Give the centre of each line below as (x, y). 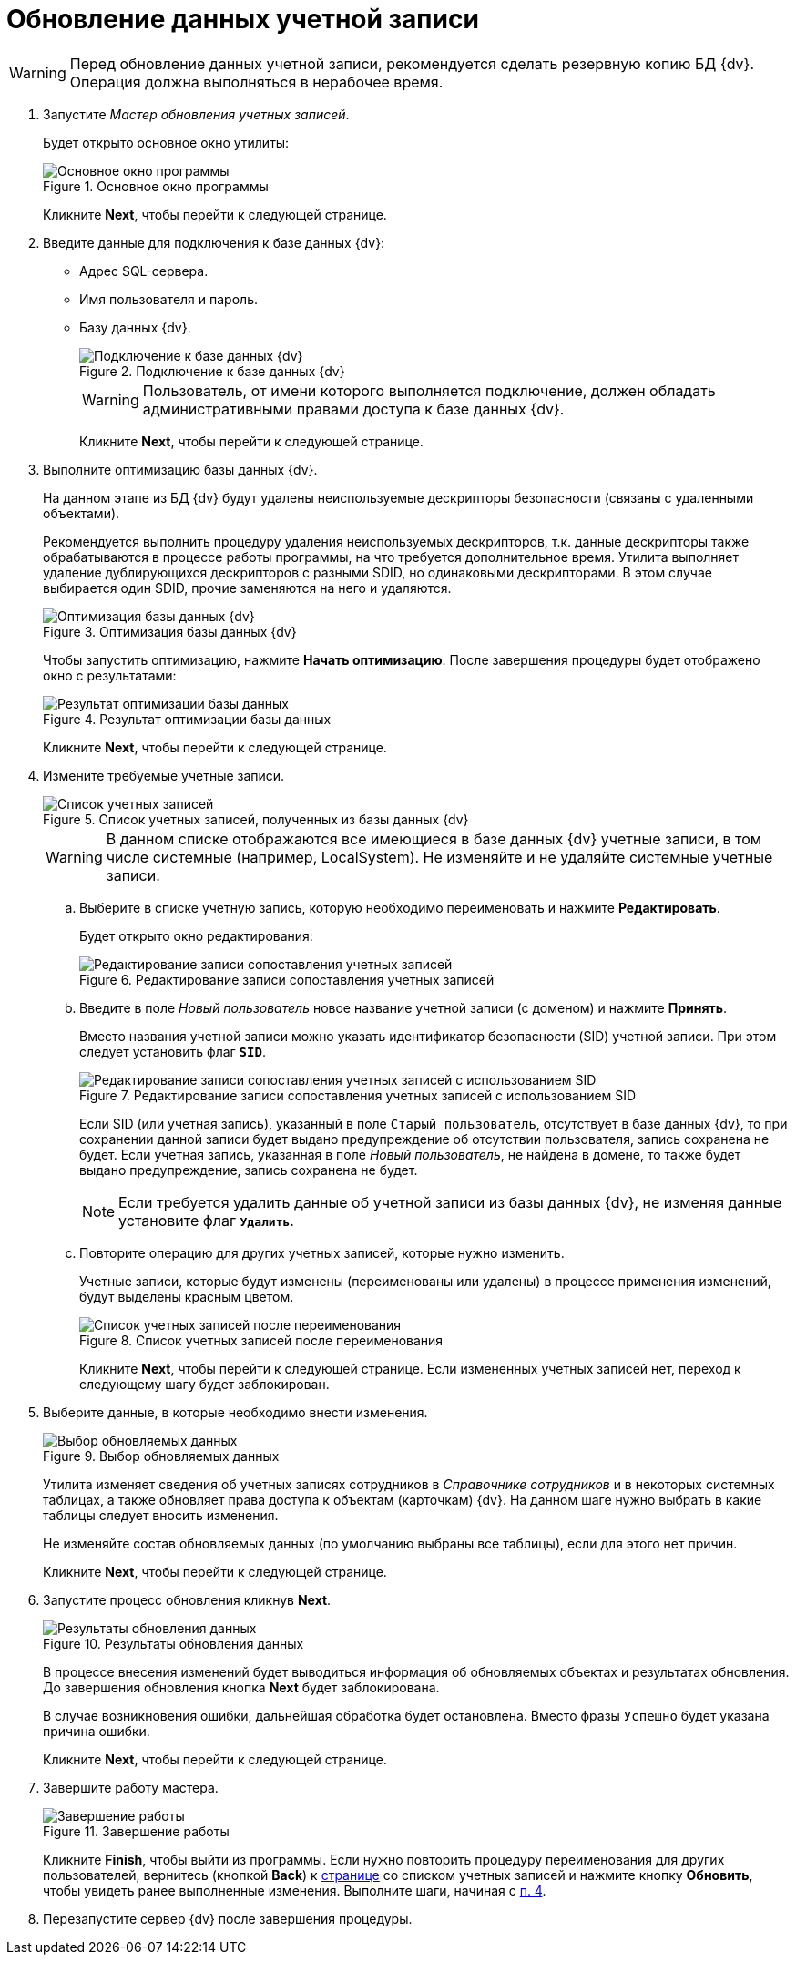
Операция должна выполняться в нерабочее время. (256, 82)
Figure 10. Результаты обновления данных (173, 1643)
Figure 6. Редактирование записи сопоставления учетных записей (287, 979)
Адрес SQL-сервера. (144, 271)
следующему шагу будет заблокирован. (204, 1384)
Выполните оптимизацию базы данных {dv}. (180, 469)
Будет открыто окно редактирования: (196, 935)
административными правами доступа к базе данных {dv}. (353, 409)
